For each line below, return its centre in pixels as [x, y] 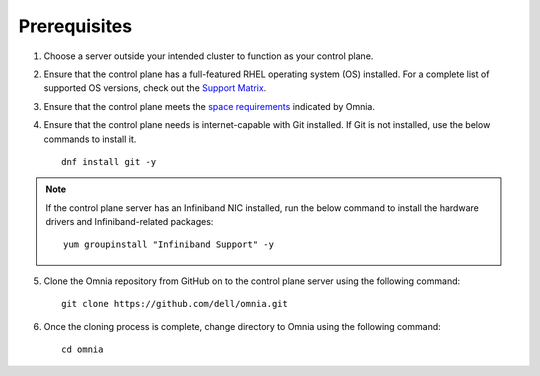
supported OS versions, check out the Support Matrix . [155, 88]
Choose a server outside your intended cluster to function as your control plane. [208, 56]
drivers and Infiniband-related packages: [129, 222]
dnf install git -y [109, 161]
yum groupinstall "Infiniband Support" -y [169, 244]
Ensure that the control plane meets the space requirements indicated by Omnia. [209, 106]
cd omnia [82, 349]
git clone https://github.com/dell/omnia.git [175, 304]
